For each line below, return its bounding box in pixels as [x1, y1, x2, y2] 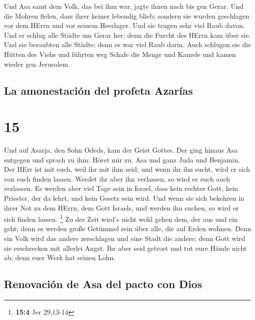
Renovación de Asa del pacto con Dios [4, 276, 202, 292]
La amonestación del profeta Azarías [4, 82, 193, 98]
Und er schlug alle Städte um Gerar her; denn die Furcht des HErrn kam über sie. [4, 29, 251, 40]
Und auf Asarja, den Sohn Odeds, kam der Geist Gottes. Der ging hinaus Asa [4, 145, 238, 155]
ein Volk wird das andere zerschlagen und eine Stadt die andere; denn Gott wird [4, 233, 246, 243]
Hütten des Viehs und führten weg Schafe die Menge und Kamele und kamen [4, 49, 236, 59]
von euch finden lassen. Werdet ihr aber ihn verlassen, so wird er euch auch [4, 173, 230, 184]
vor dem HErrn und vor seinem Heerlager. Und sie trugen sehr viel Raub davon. [4, 20, 245, 30]
